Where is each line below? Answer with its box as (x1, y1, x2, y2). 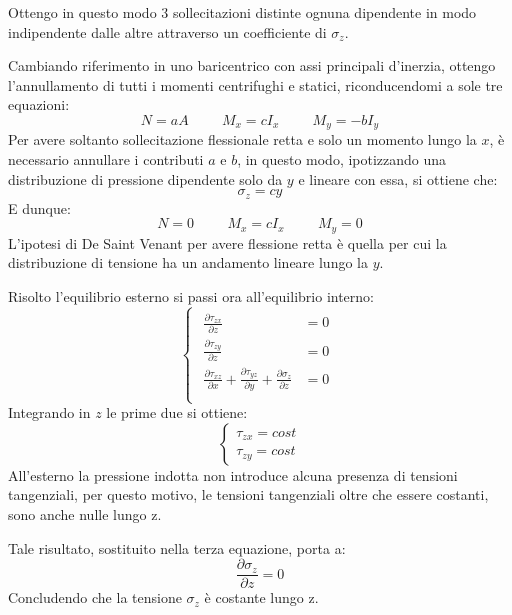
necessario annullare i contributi (8, 149, 204, 170)
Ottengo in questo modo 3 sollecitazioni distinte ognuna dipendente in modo (8, 2, 477, 22)
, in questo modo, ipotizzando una (237, 149, 447, 170)
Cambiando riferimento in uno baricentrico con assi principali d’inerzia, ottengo (8, 55, 496, 76)
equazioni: (8, 94, 70, 115)
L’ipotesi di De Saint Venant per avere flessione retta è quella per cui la (8, 232, 447, 253)
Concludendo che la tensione (8, 587, 182, 608)
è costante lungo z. (204, 587, 319, 608)
